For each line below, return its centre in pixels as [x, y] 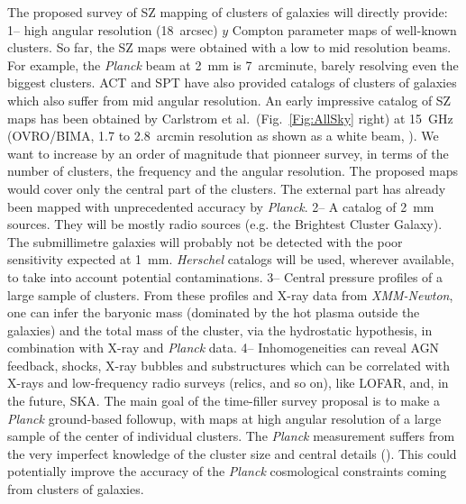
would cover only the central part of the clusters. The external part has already [227, 188]
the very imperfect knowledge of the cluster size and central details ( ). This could [232, 453]
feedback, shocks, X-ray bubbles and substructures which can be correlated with [229, 365]
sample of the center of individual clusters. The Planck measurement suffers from [231, 436]
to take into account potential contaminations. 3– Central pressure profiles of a [225, 276]
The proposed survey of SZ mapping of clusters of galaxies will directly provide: [228, 12]
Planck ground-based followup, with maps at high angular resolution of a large [224, 418]
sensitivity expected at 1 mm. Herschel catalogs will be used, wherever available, [231, 259]
